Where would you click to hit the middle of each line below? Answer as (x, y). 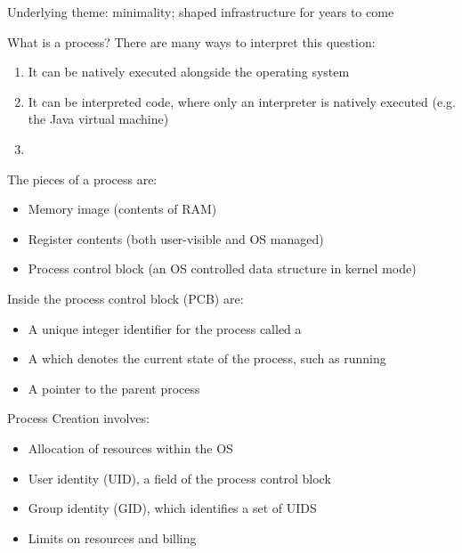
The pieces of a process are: (82, 179)
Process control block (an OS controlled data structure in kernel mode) (222, 268)
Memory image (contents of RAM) (122, 209)
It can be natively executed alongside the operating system (189, 72)
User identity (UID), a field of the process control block (179, 478)
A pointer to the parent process (114, 388)
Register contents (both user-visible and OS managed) (176, 238)
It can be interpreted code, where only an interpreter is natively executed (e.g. (242, 101)
